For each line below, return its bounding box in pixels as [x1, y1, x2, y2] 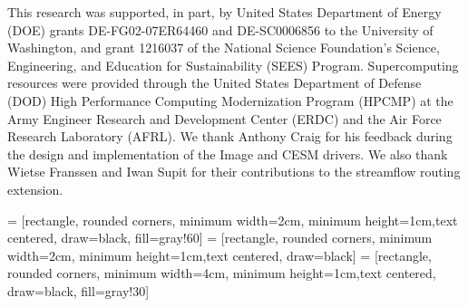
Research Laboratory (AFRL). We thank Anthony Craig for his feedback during [7, 127, 453, 146]
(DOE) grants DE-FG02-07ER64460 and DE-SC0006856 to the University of [7, 20, 434, 39]
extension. [7, 179, 63, 198]
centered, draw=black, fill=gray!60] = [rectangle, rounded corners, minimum [7, 228, 433, 247]
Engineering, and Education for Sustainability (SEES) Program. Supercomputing [7, 55, 459, 74]
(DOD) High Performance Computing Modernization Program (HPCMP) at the [7, 91, 453, 110]
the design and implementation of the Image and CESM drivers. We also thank [7, 144, 448, 163]
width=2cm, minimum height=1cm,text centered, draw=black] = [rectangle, [7, 245, 432, 264]
